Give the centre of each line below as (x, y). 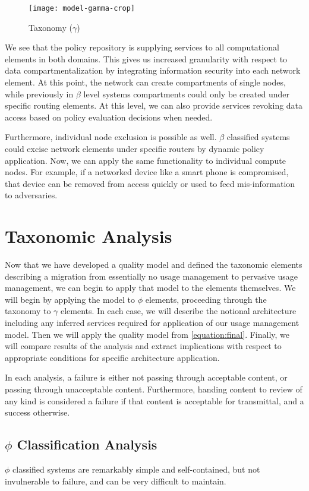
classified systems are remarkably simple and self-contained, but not (136, 469)
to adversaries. (31, 195)
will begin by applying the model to (70, 299)
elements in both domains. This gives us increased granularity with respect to (146, 58)
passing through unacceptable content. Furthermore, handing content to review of (154, 389)
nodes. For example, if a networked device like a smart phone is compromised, (147, 172)
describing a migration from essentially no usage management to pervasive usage (151, 276)
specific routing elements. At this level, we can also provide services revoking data (154, 105)
